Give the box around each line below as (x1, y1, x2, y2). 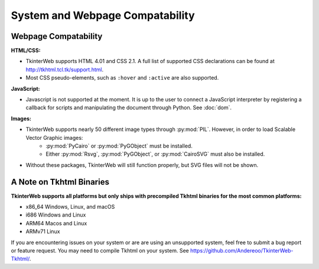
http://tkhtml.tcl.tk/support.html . (25, 65, 103, 73)
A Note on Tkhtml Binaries (11, 177, 109, 187)
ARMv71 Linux (25, 228, 60, 235)
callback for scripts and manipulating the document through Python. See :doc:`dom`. (25, 104, 232, 111)
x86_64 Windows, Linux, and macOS (25, 204, 115, 211)
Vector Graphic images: (25, 134, 83, 141)
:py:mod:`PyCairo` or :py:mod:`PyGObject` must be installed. (45, 142, 193, 149)
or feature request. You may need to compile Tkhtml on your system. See (11, 247, 189, 254)
